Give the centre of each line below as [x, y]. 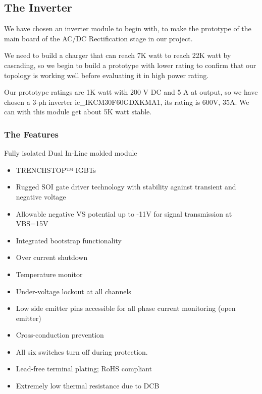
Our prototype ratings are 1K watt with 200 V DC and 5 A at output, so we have [131, 92]
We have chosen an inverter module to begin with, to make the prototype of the [128, 28]
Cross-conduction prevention [60, 335]
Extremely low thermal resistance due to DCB [88, 386]
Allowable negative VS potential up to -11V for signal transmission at [124, 213]
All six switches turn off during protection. [82, 351]
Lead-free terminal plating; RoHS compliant [84, 369]
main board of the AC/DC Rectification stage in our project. [98, 38]
